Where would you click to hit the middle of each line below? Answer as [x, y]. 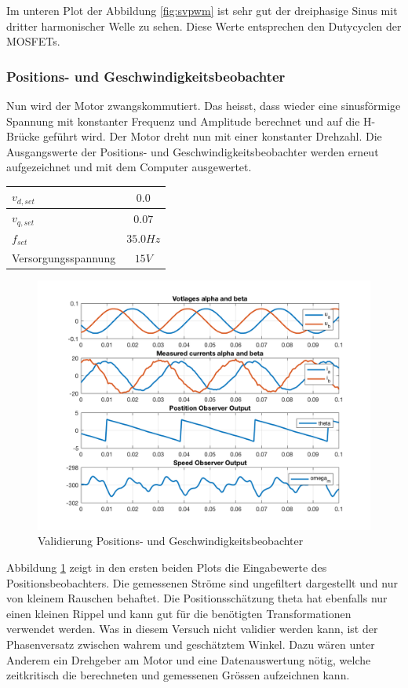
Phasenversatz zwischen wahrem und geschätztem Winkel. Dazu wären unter [191, 644]
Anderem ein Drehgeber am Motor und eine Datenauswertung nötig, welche [189, 659]
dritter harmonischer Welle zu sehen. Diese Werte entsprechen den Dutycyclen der [204, 26]
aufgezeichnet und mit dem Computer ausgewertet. [129, 167]
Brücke [23, 136]
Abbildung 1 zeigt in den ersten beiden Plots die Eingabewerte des [167, 567]
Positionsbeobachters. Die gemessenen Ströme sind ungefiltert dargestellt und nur [202, 582]
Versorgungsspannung [64, 257]
